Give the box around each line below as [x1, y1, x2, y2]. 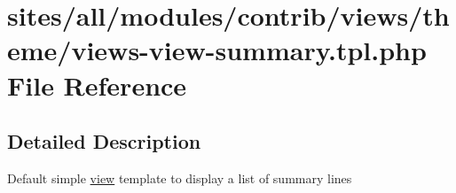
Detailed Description [7, 127, 201, 155]
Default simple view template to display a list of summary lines [7, 168, 352, 187]
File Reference [7, 66, 187, 103]
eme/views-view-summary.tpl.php [7, 32, 427, 68]
